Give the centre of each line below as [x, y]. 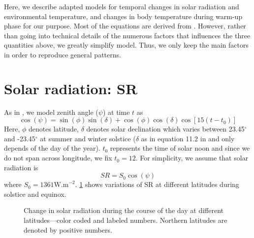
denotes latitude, [54, 129]
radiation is [21, 167]
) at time [116, 112]
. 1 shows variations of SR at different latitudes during [157, 184]
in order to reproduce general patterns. [63, 54]
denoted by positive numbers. [68, 229]
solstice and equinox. [35, 194]
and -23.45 [20, 138]
